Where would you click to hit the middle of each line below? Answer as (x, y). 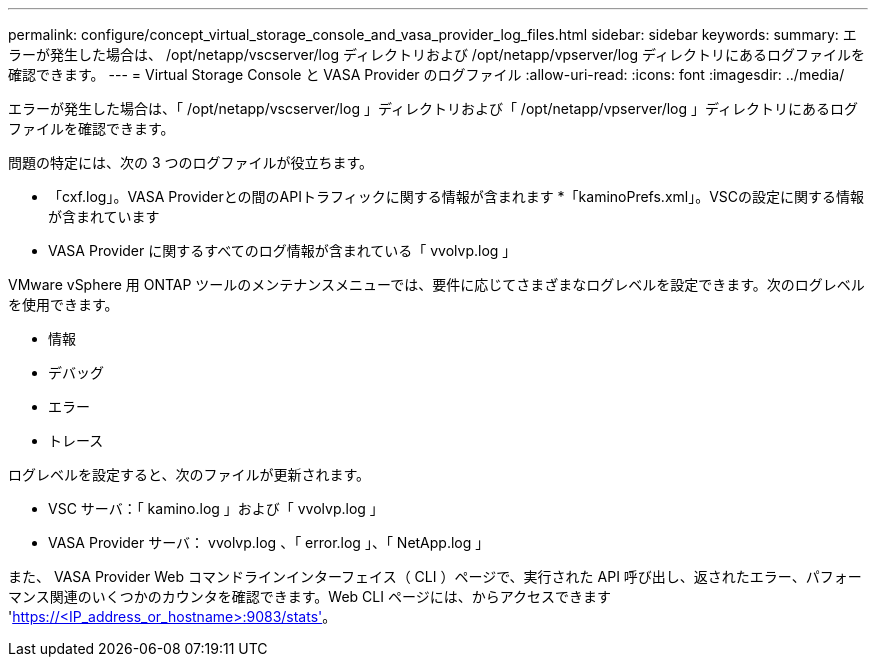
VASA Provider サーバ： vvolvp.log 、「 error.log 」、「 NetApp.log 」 (269, 542)
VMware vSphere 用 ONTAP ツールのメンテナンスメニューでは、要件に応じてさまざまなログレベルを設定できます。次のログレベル (436, 284)
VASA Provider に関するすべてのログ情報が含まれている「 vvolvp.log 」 (282, 250)
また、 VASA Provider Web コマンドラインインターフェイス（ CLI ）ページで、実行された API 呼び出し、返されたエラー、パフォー (435, 576)
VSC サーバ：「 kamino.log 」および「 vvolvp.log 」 (216, 508)
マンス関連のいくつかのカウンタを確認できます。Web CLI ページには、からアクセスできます (309, 596)
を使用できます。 (63, 304)
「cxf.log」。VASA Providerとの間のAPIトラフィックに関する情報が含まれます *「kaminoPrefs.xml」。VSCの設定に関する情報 (456, 196)
